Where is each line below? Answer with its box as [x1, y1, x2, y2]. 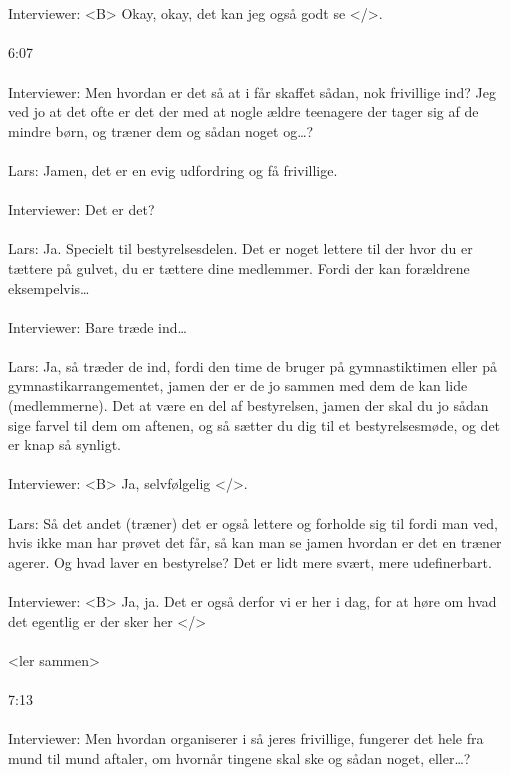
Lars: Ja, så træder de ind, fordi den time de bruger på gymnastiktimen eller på [8, 355, 497, 376]
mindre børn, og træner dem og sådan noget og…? [8, 120, 314, 141]
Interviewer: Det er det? [8, 199, 155, 220]
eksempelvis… [8, 277, 90, 298]
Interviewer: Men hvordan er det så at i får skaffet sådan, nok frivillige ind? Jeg [8, 81, 496, 102]
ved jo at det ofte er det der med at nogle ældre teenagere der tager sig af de [8, 101, 479, 122]
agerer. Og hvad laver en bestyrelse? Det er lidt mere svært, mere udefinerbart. [8, 551, 492, 572]
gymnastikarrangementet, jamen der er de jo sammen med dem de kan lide [8, 375, 468, 396]
